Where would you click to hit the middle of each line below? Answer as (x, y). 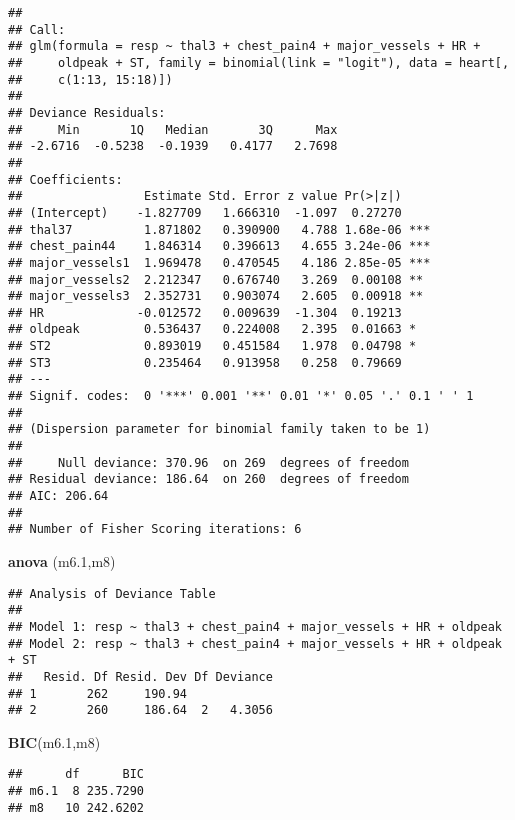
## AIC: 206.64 (58, 496)
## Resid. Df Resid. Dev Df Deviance (140, 676)
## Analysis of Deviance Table (112, 593)
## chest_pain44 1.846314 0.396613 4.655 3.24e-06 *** (219, 246)
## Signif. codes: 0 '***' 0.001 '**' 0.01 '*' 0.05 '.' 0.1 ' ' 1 (241, 396)
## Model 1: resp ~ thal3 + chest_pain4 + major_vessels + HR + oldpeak (255, 626)
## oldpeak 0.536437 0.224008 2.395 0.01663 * (212, 329)
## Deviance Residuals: (87, 112)
